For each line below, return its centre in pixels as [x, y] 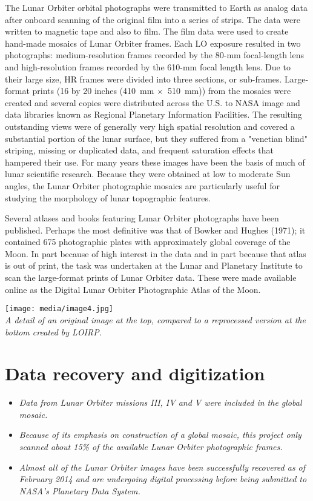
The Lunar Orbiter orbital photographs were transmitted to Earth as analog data [156, 7]
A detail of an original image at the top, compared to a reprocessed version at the [155, 319]
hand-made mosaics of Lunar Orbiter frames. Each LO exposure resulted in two [153, 43]
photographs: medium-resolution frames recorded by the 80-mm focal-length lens [155, 55]
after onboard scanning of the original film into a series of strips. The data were [153, 19]
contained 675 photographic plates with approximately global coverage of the [148, 242]
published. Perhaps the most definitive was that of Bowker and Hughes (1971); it [155, 230]
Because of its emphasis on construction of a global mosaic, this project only [160, 435]
